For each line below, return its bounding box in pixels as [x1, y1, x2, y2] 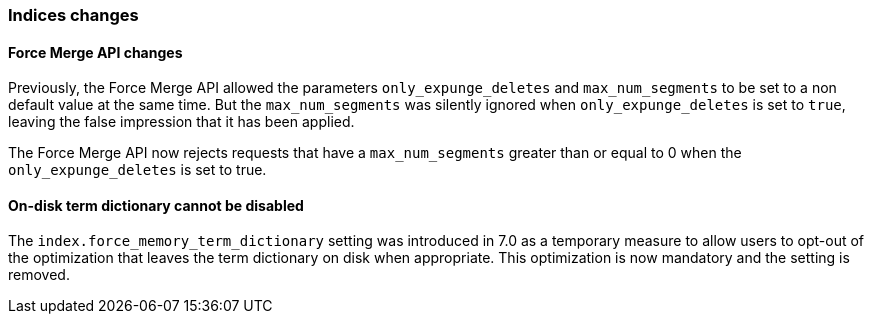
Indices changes [8, 5, 139, 25]
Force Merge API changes [8, 43, 183, 61]
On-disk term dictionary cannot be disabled [8, 196, 304, 214]
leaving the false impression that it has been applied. [8, 113, 355, 131]
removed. [8, 266, 70, 284]
